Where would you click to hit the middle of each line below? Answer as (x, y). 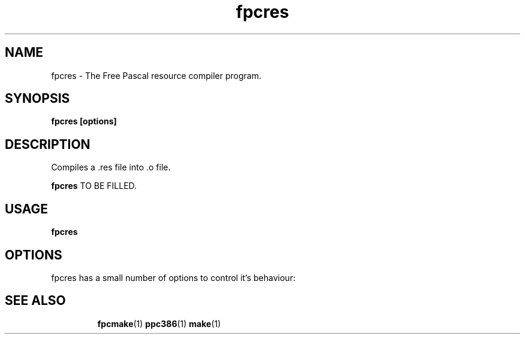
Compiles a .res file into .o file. (111, 167)
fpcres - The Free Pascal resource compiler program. (156, 75)
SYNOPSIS (37, 99)
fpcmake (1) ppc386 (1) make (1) (159, 323)
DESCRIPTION (48, 144)
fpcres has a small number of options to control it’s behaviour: (173, 277)
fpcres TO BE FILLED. (94, 186)
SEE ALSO (35, 301)
